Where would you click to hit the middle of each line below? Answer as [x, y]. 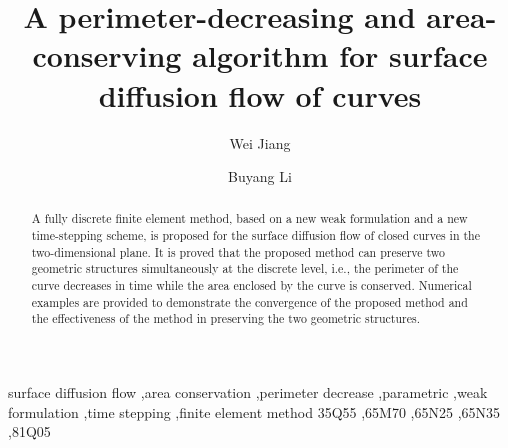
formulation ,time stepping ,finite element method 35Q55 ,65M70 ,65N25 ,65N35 [254, 411]
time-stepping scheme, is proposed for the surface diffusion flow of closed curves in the [255, 235]
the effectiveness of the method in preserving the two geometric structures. [226, 318]
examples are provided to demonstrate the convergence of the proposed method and [249, 301]
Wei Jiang [260, 142]
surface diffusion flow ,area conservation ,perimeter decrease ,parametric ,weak [248, 392]
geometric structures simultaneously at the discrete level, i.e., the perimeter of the [245, 268]
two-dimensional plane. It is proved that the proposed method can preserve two [238, 251]
